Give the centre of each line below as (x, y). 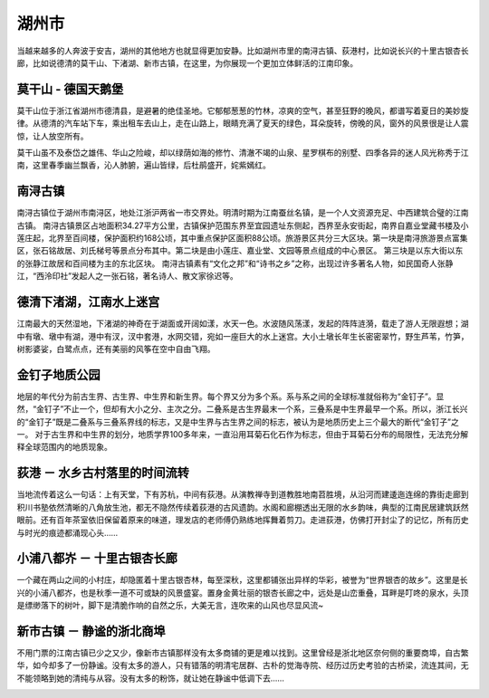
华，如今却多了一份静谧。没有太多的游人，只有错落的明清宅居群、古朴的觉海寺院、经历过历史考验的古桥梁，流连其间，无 (243, 665)
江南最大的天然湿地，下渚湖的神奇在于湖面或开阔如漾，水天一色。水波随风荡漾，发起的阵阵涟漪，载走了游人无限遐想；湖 (243, 324)
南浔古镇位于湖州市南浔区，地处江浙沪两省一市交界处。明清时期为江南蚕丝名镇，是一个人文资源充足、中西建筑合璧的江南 (243, 213)
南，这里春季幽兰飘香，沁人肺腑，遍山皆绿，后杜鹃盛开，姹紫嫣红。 (144, 165)
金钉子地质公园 (58, 374)
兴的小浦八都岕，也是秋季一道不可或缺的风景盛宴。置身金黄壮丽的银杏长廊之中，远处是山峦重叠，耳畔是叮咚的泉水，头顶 (243, 592)
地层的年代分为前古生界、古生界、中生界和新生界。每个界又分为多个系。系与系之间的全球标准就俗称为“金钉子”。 (226, 396)
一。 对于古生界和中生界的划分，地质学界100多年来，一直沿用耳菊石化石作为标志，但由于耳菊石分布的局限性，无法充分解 (243, 435)
